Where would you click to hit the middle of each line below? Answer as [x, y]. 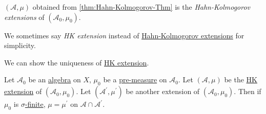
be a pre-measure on [135, 79]
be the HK [241, 79]
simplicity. [20, 45]
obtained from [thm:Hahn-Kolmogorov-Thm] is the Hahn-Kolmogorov [141, 7]
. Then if [248, 91]
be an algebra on [55, 79]
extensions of [24, 17]
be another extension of [163, 91]
